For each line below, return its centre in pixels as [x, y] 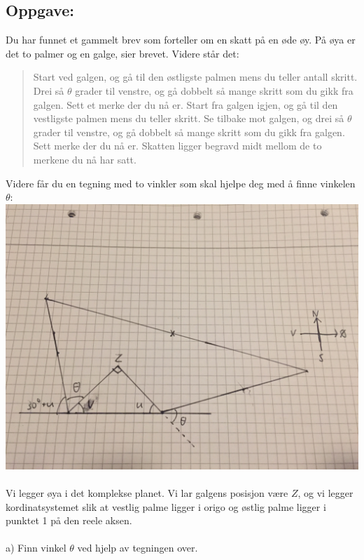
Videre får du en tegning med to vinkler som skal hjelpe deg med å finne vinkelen [181, 183]
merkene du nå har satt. [85, 159]
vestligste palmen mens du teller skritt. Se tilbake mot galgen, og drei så [189, 118]
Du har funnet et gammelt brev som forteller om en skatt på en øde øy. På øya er [181, 40]
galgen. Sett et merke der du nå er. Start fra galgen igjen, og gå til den [185, 104]
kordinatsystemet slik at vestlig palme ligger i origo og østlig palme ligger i [166, 506]
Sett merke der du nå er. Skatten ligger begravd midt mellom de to [177, 146]
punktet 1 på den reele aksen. [69, 520]
